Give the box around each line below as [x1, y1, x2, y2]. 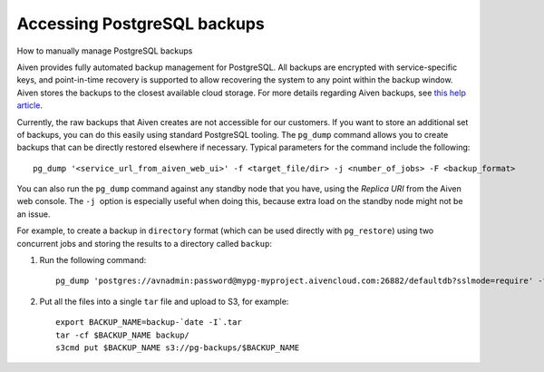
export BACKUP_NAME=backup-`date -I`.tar [55, 318, 242, 328]
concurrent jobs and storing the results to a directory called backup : [16, 238, 272, 249]
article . [16, 100, 43, 111]
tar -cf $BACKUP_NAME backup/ [55, 329, 190, 340]
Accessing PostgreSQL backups [16, 14, 265, 34]
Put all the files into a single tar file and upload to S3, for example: [39, 296, 289, 307]
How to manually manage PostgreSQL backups [16, 45, 193, 56]
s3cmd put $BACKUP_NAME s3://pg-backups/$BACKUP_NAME [55, 342, 299, 353]
